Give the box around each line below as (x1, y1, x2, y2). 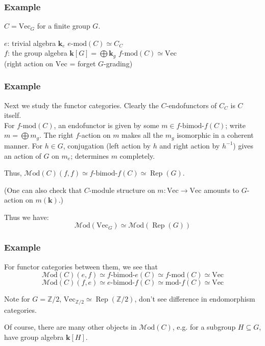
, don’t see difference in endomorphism (134, 293, 255, 304)
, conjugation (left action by (63, 140, 151, 151)
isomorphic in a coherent (177, 130, 254, 140)
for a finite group (37, 20, 90, 31)
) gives (233, 140, 254, 151)
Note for (4, 293, 30, 304)
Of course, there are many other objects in (4, 322, 137, 332)
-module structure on (89, 184, 155, 195)
